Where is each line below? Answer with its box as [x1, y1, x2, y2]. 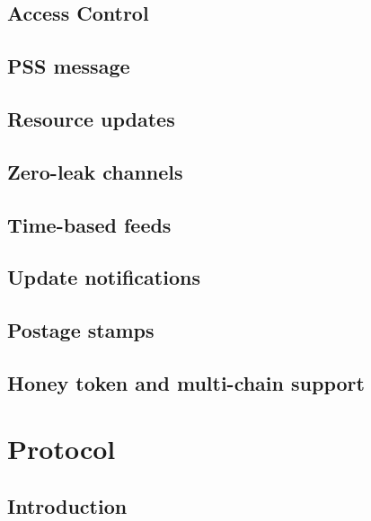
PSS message [7, 52, 130, 80]
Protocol [7, 430, 116, 467]
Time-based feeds [7, 210, 172, 238]
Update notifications [7, 263, 200, 291]
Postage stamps [7, 316, 155, 344]
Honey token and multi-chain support [7, 368, 365, 396]
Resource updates [7, 104, 175, 132]
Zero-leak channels [7, 157, 183, 185]
